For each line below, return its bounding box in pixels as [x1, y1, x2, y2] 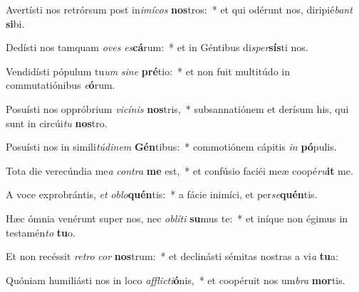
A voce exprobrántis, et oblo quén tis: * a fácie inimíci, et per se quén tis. [6, 187, 318, 202]
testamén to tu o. [6, 225, 76, 239]
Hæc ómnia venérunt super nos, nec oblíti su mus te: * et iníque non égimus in [6, 210, 348, 225]
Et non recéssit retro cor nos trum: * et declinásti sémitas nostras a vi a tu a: [6, 249, 338, 264]
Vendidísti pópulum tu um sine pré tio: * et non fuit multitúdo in [6, 63, 290, 78]
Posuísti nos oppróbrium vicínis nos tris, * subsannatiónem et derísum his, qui [6, 101, 349, 116]
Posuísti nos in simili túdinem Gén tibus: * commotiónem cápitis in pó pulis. [6, 139, 337, 154]
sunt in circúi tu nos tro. [6, 115, 108, 130]
